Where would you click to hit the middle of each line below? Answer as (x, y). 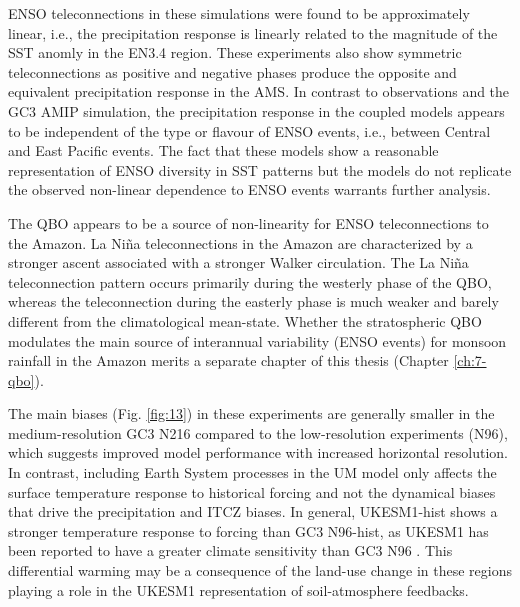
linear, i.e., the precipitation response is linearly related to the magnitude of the (253, 32)
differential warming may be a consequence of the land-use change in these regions (260, 570)
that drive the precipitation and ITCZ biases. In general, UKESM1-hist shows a (253, 511)
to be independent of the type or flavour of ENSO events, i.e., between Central (249, 130)
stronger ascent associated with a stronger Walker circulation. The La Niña (238, 262)
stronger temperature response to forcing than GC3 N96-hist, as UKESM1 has (248, 530)
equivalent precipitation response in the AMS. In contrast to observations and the (259, 91)
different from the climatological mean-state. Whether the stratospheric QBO (245, 320)
